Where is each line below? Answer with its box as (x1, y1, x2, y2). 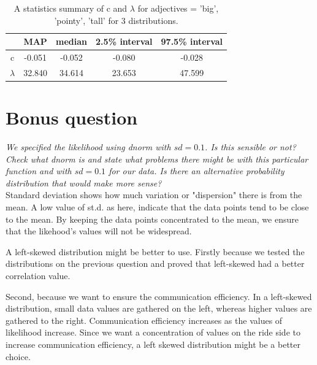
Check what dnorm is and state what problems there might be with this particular (6, 152, 308, 165)
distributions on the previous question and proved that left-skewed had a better (6, 257, 305, 270)
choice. (6, 350, 31, 363)
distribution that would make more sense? (6, 176, 162, 189)
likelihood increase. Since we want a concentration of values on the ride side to (6, 326, 300, 339)
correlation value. (6, 269, 71, 282)
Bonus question (6, 105, 138, 130)
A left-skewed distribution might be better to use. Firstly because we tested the (6, 245, 305, 258)
